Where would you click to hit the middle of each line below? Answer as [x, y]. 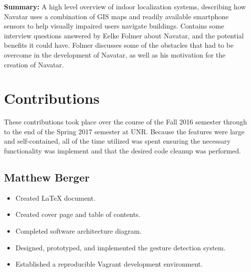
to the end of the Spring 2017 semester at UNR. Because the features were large [124, 131]
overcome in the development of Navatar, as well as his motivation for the [115, 54]
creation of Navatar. [34, 64]
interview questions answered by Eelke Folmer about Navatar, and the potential [124, 35]
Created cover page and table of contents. [78, 214]
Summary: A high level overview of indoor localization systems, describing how [125, 6]
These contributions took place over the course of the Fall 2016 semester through [125, 122]
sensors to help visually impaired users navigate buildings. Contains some [114, 26]
